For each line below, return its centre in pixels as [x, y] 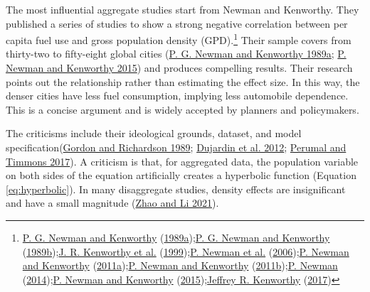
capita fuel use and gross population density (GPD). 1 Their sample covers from [179, 39]
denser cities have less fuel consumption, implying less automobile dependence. [177, 96]
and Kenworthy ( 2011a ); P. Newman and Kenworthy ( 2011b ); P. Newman [180, 265]
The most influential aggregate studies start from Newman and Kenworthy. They [183, 9]
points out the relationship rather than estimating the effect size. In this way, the [183, 81]
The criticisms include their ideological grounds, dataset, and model [154, 133]
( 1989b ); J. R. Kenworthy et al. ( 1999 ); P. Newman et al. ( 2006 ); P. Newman [186, 251]
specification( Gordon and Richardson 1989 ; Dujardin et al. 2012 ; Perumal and [176, 147]
